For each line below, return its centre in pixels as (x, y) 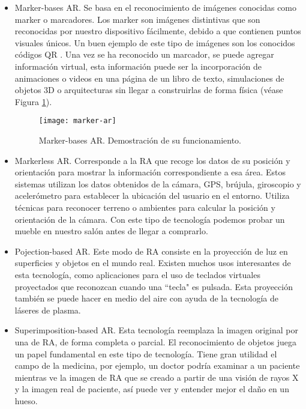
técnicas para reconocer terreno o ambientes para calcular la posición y (145, 207)
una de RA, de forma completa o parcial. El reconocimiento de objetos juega (155, 341)
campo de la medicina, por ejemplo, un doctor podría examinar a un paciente (157, 365)
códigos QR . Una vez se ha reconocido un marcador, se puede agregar (144, 54)
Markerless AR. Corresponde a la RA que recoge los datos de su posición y (152, 160)
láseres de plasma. (48, 310)
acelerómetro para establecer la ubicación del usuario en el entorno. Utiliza (152, 195)
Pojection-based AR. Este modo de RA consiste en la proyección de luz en (151, 251)
